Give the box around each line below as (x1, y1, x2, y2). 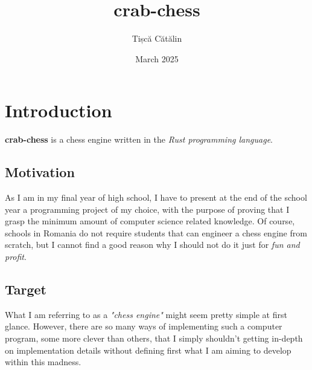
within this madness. (5, 355, 81, 368)
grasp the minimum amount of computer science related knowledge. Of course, (5, 215, 295, 227)
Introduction (5, 98, 112, 123)
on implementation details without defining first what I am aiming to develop (5, 343, 291, 356)
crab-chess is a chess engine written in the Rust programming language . (5, 133, 273, 146)
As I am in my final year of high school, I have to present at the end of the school (5, 191, 307, 204)
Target (5, 280, 47, 298)
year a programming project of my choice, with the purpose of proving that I (5, 203, 290, 215)
